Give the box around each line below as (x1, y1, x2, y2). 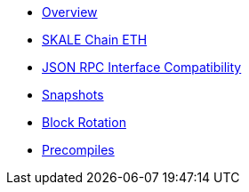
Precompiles (42, 142, 115, 157)
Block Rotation (42, 115, 126, 130)
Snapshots (42, 87, 104, 102)
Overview (42, 4, 98, 20)
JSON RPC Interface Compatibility (42, 60, 242, 75)
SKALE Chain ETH (42, 32, 148, 47)
